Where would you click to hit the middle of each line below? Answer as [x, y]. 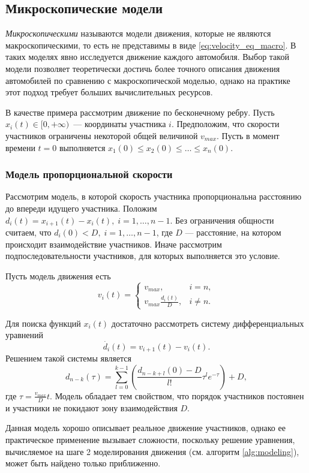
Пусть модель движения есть [58, 275]
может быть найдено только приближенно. [83, 463]
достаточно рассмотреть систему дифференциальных [208, 323]
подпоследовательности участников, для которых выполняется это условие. [143, 256]
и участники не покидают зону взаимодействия [91, 407]
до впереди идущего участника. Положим [81, 208]
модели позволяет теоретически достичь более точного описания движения [143, 68]
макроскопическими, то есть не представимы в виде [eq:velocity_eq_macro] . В [151, 45]
